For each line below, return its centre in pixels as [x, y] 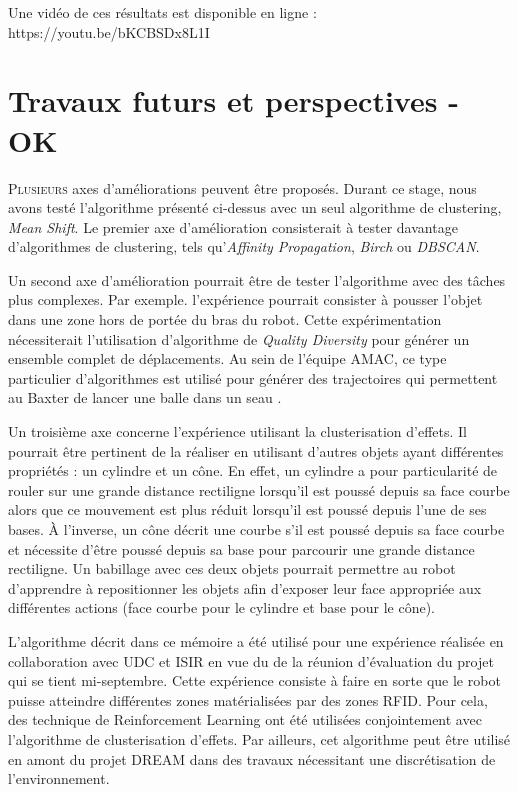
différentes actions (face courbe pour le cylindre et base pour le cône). [222, 607]
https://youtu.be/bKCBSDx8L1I [109, 31]
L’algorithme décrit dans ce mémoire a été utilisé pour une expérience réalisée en [256, 640]
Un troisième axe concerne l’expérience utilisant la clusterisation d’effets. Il [238, 431]
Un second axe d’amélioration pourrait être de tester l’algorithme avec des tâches [257, 279]
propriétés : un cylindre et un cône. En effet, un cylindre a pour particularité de [253, 470]
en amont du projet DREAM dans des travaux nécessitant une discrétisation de [252, 758]
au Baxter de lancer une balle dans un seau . [145, 397]
